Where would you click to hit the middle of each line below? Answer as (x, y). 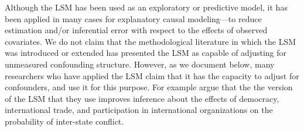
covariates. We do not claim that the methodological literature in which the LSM (150, 41)
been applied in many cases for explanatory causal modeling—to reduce (133, 18)
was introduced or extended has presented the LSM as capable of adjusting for (146, 53)
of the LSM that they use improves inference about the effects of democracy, (142, 98)
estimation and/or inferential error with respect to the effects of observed (136, 30)
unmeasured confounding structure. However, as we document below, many (140, 64)
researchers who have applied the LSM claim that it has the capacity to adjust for (152, 75)
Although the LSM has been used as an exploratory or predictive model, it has (146, 7)
